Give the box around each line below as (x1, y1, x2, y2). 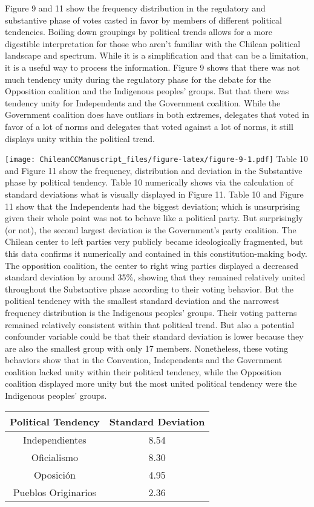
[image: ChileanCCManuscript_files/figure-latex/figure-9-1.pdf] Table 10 (5, 152, 309, 165)
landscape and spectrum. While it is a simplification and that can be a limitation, (5, 49, 309, 62)
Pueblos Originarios (13, 485, 97, 499)
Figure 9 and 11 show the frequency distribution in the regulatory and (5, 2, 266, 14)
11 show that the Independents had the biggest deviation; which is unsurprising (5, 199, 300, 212)
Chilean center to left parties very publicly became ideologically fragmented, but (5, 235, 303, 248)
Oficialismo (31, 450, 79, 464)
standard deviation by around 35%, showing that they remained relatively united (5, 271, 306, 283)
